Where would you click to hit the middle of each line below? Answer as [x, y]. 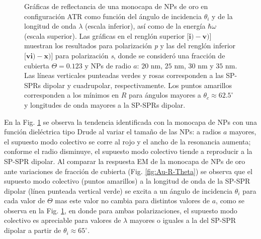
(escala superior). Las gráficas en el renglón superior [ [107, 35]
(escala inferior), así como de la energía [145, 26]
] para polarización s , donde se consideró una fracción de [138, 55]
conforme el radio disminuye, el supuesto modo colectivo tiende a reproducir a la [128, 151]
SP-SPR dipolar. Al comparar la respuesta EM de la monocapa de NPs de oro [125, 161]
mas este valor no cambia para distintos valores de [133, 201]
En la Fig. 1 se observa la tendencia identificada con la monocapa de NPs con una [130, 122]
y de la [222, 16]
